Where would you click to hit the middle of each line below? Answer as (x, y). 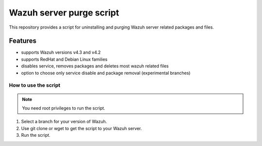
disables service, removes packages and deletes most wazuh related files (95, 66)
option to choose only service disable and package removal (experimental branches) (106, 73)
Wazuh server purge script (64, 13)
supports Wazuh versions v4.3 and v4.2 (61, 52)
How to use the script (35, 85)
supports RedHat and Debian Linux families (64, 59)
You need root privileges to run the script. (64, 108)
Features (23, 41)
